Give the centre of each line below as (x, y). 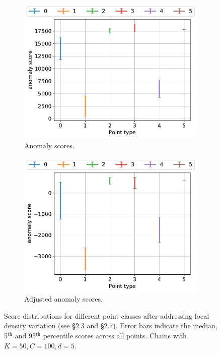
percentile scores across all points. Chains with (115, 336)
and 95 (25, 336)
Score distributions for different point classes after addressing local (107, 315)
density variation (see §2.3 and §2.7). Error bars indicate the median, (111, 326)
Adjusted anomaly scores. (63, 299)
